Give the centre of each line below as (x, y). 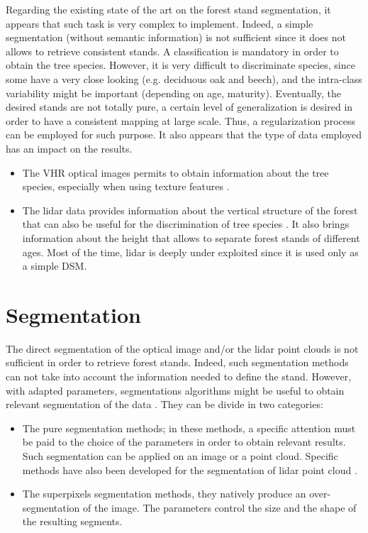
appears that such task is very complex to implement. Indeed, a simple (160, 23)
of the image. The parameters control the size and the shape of (220, 507)
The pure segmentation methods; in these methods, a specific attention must (189, 428)
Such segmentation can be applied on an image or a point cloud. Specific (180, 455)
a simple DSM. (55, 266)
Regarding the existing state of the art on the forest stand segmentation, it (168, 9)
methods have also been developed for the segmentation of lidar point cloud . (190, 469)
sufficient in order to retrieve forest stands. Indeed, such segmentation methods (177, 362)
